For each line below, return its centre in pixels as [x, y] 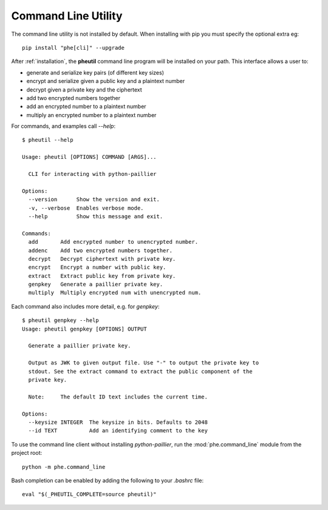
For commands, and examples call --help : [63, 126]
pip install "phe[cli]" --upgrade [73, 48]
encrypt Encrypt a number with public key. [97, 267]
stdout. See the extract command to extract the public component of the [140, 371]
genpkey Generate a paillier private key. [96, 284]
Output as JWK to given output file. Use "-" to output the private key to [144, 363]
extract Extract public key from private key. [102, 276]
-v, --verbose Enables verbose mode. [86, 208]
